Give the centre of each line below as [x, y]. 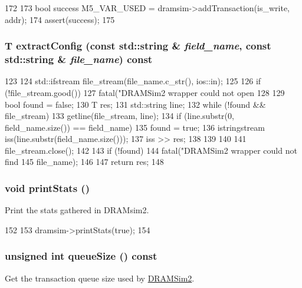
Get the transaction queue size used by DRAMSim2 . [100, 278]
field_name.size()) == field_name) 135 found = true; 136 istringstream [135, 127]
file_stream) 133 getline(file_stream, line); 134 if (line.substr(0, [119, 116]
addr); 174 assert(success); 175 [60, 19]
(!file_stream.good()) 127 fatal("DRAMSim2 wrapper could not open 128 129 [145, 92]
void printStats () [47, 188]
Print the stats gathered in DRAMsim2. [77, 210]
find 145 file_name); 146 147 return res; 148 [84, 162]
